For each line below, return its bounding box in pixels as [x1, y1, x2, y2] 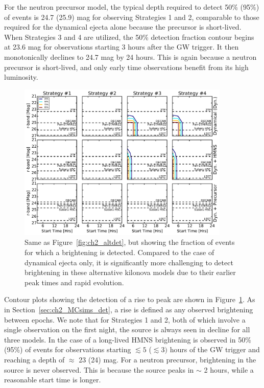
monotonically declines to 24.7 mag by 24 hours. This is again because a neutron [4, 51, 257, 62]
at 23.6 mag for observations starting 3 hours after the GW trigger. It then [4, 41, 239, 52]
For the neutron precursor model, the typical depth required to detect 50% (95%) [4, 2, 259, 12]
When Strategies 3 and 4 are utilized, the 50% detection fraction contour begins [4, 31, 254, 42]
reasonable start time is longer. [4, 374, 101, 385]
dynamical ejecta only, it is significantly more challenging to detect [25, 257, 233, 267]
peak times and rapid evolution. [25, 277, 124, 287]
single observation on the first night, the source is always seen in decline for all [4, 324, 250, 335]
